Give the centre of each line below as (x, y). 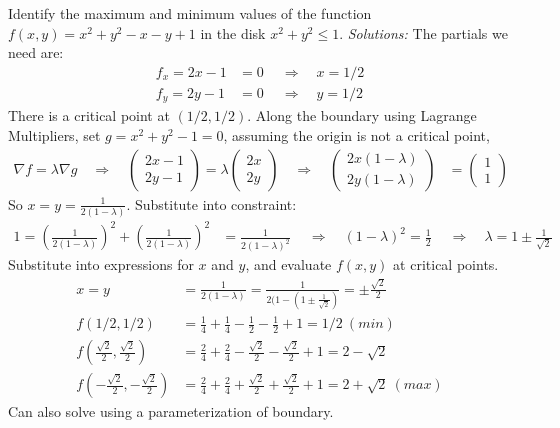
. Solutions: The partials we (423, 32)
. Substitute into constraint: (211, 203)
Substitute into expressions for (101, 264)
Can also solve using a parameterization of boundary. (171, 411)
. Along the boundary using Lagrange (362, 115)
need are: (36, 52)
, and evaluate (288, 264)
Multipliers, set (54, 134)
